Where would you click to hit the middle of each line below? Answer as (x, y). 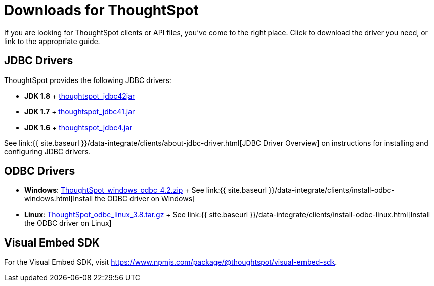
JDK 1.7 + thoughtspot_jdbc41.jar (80, 111)
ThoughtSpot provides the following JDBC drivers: (88, 80)
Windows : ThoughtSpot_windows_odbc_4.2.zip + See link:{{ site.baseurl (146, 190)
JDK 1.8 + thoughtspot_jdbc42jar (80, 96)
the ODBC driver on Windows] (145, 199)
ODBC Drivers (40, 171)
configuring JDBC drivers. (47, 151)
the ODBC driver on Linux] (68, 223)
